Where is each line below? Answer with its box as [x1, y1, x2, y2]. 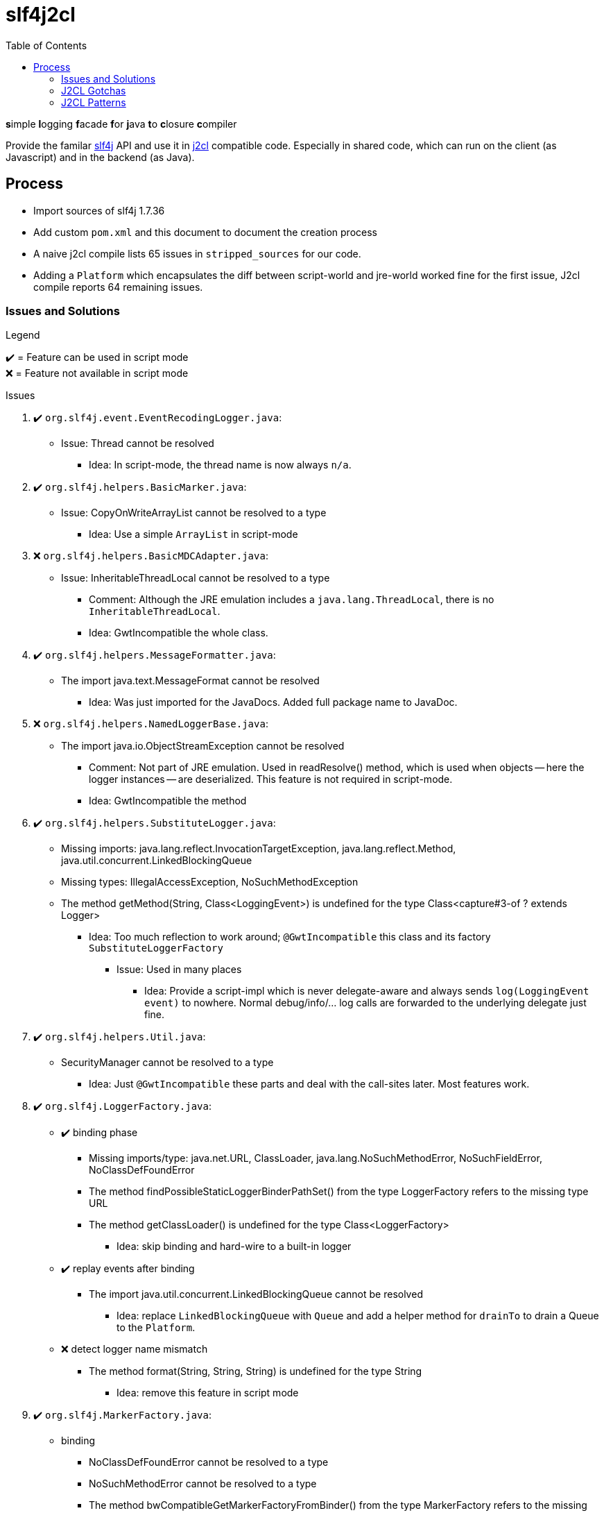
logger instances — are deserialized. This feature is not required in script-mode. [89, 773, 453, 786]
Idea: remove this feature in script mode [117, 1387, 299, 1399]
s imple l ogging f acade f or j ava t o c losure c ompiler [6, 117, 237, 130]
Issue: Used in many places [117, 963, 242, 976]
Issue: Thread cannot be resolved [61, 437, 214, 450]
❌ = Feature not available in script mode [6, 367, 189, 380]
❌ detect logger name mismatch [61, 1343, 208, 1355]
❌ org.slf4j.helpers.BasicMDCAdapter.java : [33, 550, 268, 562]
